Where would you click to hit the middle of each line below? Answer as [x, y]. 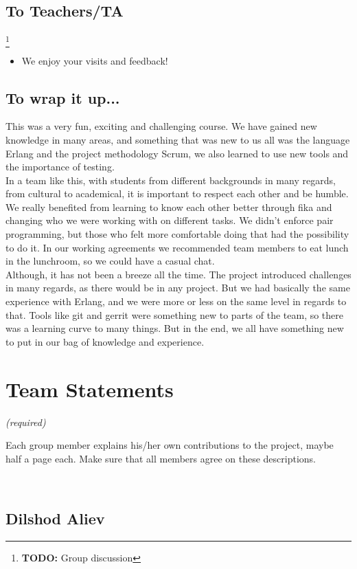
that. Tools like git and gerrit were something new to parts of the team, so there [175, 314]
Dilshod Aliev [55, 518]
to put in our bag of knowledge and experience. [105, 341]
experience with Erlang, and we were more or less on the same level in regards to [176, 301]
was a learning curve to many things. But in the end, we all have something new [175, 328]
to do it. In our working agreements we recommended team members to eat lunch [177, 247]
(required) [26, 422]
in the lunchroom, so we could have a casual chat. [110, 261]
